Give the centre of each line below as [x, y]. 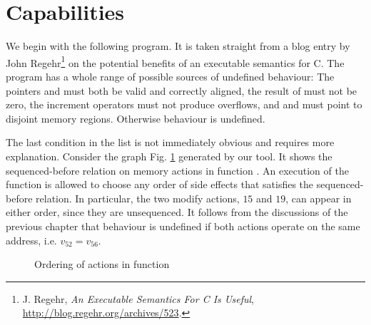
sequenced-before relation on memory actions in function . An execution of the [177, 170]
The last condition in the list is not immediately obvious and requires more [170, 142]
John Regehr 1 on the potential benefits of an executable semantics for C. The [175, 61]
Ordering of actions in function [102, 264]
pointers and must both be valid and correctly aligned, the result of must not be [182, 90]
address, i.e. [31, 240]
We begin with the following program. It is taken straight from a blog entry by [178, 46]
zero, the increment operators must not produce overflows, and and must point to [184, 104]
